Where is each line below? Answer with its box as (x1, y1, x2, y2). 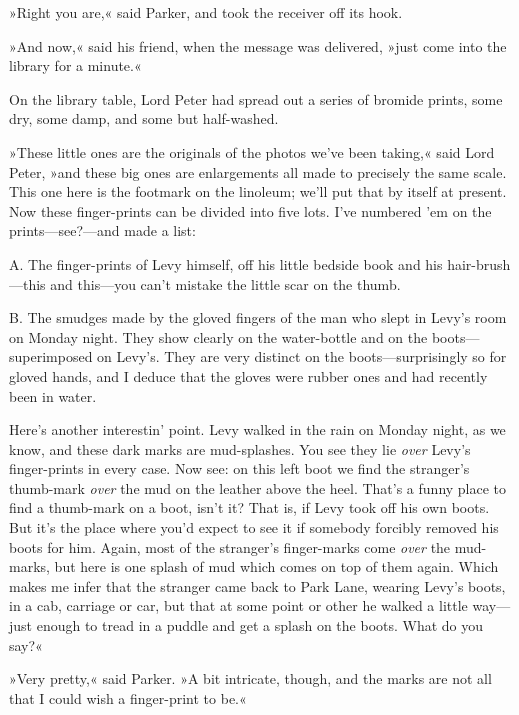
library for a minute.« (9, 55, 142, 76)
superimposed (9, 346, 93, 367)
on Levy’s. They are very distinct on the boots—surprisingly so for (97, 346, 507, 367)
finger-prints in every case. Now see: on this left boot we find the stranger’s (9, 458, 470, 479)
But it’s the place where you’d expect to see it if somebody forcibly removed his (9, 517, 499, 538)
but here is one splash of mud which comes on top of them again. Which (54, 556, 499, 577)
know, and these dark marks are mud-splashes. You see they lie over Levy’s (9, 438, 471, 459)
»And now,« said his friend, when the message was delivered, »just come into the (9, 35, 507, 56)
